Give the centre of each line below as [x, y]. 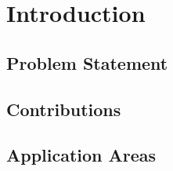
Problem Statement [87, 62]
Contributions [64, 109]
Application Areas [81, 155]
